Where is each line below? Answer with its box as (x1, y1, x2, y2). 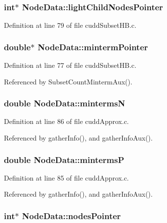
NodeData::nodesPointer (22, 209, 121, 222)
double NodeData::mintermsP (4, 153, 124, 165)
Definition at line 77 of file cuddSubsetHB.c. (4, 60, 137, 70)
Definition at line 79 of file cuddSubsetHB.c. (4, 20, 137, 30)
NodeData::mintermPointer (38, 41, 148, 53)
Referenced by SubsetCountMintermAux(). (4, 76, 133, 86)
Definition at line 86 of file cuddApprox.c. (4, 116, 129, 126)
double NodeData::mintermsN (4, 97, 125, 109)
